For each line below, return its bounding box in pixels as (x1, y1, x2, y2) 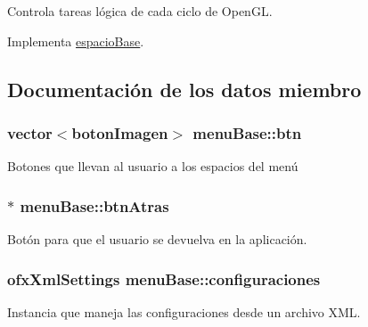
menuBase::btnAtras (20, 194, 169, 217)
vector (7, 121, 53, 143)
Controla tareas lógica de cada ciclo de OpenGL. (7, 2, 273, 20)
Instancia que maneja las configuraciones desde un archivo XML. (7, 302, 361, 321)
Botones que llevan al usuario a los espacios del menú (7, 157, 298, 176)
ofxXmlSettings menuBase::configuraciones (7, 267, 321, 290)
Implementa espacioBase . (7, 31, 144, 50)
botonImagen (71, 121, 168, 143)
